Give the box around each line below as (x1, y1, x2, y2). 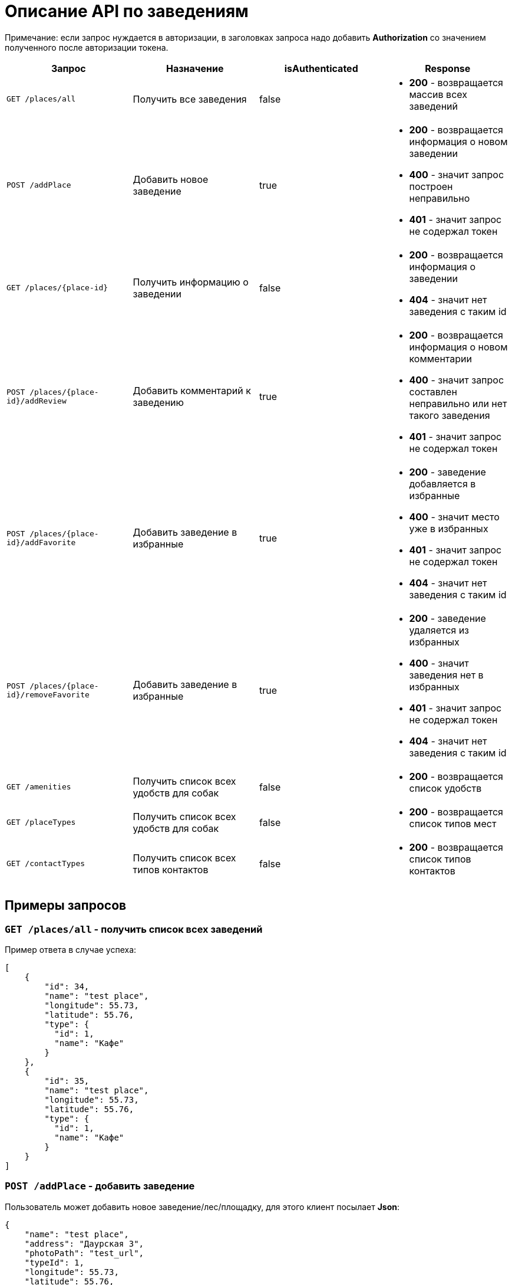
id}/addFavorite (6, 537, 76, 547)
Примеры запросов (5, 898, 127, 913)
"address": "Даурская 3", (24, 1238, 144, 1248)
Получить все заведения (133, 93, 247, 105)
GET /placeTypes (6, 818, 76, 827)
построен (409, 180, 453, 192)
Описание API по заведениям (5, 1, 249, 21)
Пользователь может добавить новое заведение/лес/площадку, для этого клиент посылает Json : (5, 1201, 400, 1212)
